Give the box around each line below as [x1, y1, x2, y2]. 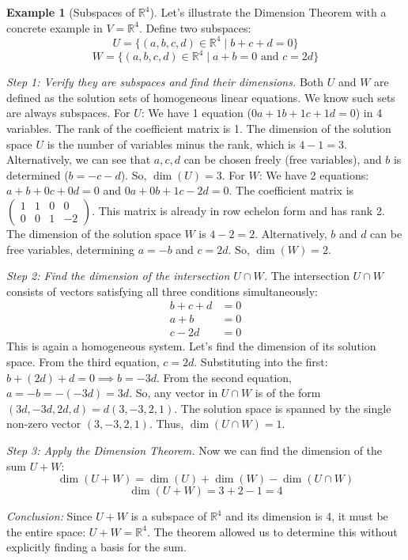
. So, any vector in [129, 384, 218, 401]
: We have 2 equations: [259, 166, 369, 183]
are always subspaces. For [6, 104, 130, 121]
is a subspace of [130, 508, 207, 524]
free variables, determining [6, 240, 134, 257]
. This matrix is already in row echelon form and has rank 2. [92, 202, 385, 218]
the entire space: [6, 523, 86, 539]
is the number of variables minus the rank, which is [47, 135, 296, 152]
